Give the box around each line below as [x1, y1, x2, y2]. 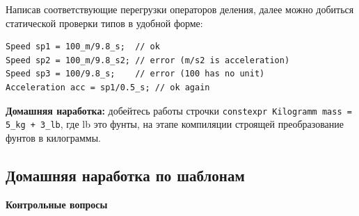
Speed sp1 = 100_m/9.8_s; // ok [6, 42, 160, 52]
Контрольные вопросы [6, 197, 108, 211]
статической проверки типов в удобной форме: [6, 15, 203, 30]
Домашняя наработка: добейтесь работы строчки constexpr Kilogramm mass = [6, 103, 352, 117]
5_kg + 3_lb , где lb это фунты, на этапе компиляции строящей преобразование [6, 117, 344, 131]
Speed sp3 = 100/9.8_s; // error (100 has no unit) [6, 69, 265, 79]
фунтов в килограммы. [6, 130, 101, 144]
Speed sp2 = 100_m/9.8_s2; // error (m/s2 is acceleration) [6, 55, 290, 65]
